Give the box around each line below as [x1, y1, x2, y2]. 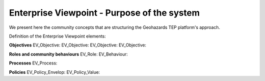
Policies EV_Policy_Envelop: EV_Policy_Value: [9, 69, 100, 75]
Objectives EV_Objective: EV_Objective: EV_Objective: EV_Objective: [9, 42, 147, 48]
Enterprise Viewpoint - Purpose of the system [9, 7, 200, 18]
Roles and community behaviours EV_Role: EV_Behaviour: [9, 51, 128, 57]
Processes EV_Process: [9, 60, 57, 66]
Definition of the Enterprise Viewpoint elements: [9, 33, 106, 39]
